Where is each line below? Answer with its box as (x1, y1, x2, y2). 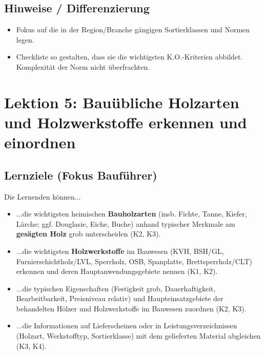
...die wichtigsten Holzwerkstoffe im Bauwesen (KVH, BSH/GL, (16, 245, 224, 256)
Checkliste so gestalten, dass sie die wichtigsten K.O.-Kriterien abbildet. (16, 51, 243, 62)
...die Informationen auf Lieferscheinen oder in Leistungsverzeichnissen (16, 320, 237, 331)
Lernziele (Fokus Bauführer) (4, 167, 157, 183)
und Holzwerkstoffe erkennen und (4, 111, 247, 132)
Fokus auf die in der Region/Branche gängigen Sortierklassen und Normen (16, 24, 250, 35)
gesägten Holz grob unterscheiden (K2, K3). (16, 228, 161, 239)
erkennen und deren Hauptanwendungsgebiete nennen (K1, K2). (16, 266, 218, 277)
